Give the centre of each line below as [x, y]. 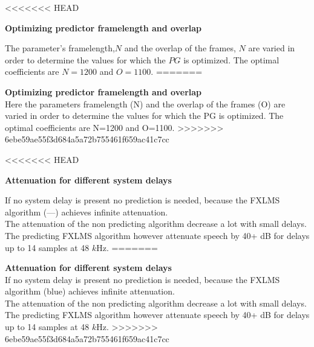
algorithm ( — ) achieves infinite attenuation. [87, 212]
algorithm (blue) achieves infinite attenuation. [90, 291]
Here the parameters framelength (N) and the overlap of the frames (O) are [145, 103]
